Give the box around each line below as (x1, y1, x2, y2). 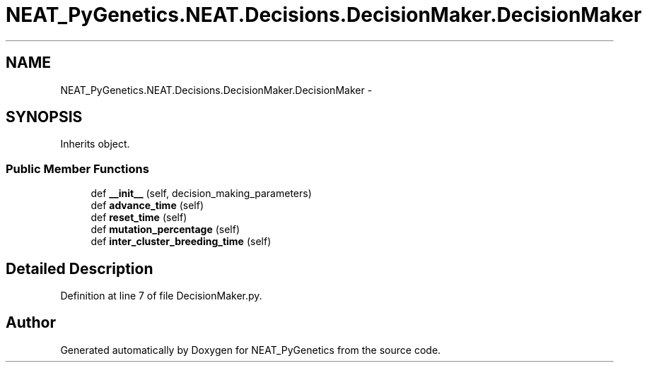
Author (6, 314, 56, 332)
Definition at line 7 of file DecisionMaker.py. (60, 290, 262, 302)
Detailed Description (6, 259, 153, 278)
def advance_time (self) (91, 199, 204, 212)
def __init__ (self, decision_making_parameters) (91, 187, 312, 200)
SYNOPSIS (6, 108, 83, 126)
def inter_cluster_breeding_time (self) (91, 235, 272, 248)
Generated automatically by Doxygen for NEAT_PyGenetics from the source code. (60, 343, 441, 356)
